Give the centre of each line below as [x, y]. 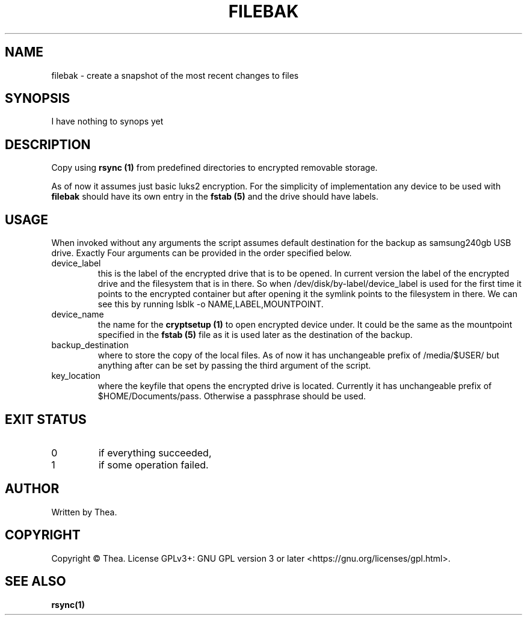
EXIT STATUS [46, 419]
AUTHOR [32, 489]
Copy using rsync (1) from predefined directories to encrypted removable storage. [214, 168]
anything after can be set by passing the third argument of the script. [234, 366]
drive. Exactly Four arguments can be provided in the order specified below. [202, 253]
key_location [76, 376]
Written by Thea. [84, 512]
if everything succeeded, [155, 453]
